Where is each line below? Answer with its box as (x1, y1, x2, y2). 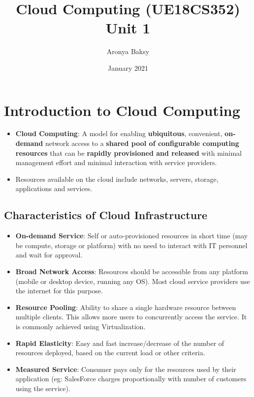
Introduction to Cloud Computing (4, 100, 240, 120)
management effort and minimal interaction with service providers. (15, 157, 217, 168)
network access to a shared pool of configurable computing (45, 138, 239, 148)
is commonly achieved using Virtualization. (15, 321, 146, 331)
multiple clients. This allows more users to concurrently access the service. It (15, 312, 247, 322)
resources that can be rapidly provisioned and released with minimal (15, 147, 242, 158)
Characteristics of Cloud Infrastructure (4, 207, 208, 223)
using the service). (15, 383, 70, 393)
